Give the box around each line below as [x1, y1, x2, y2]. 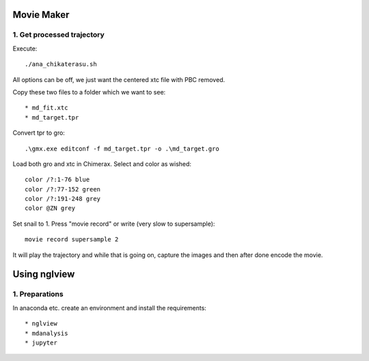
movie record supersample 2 [25, 236, 119, 243]
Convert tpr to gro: [12, 129, 65, 137]
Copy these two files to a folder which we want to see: [12, 88, 166, 96]
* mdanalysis [25, 329, 68, 337]
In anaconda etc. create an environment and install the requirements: [12, 304, 206, 312]
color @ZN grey [25, 204, 76, 212]
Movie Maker [12, 9, 70, 21]
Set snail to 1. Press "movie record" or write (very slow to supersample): [12, 219, 215, 228]
